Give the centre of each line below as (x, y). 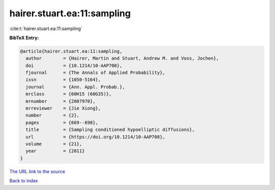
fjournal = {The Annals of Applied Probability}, (95, 73)
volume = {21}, (54, 144)
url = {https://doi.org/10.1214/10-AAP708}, (95, 137)
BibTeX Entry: (24, 38)
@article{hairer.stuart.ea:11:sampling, (71, 51)
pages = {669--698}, (62, 123)
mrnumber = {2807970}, (61, 101)
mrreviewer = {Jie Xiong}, (63, 108)
